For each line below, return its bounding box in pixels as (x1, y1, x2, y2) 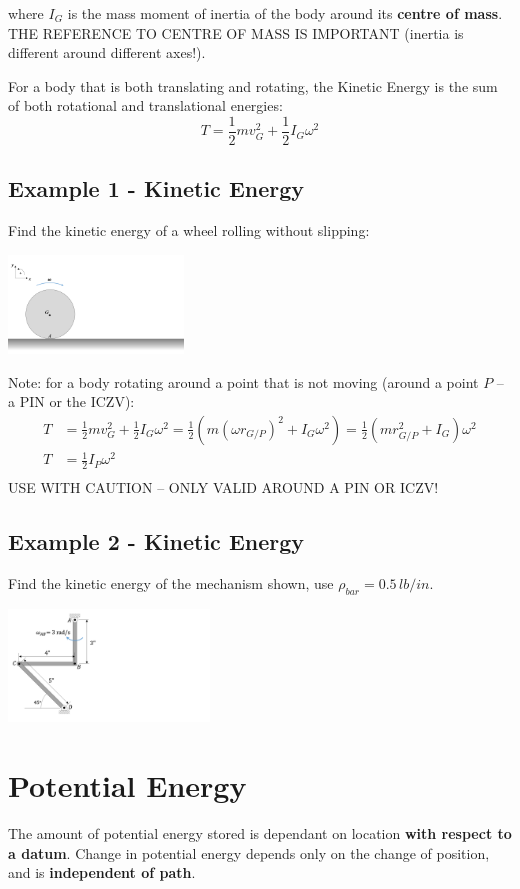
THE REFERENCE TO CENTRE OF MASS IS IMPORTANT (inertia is (8, 22, 464, 43)
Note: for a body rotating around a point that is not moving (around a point (8, 371, 479, 392)
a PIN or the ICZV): (8, 391, 135, 412)
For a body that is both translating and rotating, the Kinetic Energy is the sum (8, 75, 498, 96)
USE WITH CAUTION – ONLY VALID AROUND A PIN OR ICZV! (8, 477, 439, 498)
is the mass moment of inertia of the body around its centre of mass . (67, 3, 503, 23)
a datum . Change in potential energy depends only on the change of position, (8, 842, 490, 863)
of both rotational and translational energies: (8, 95, 283, 116)
